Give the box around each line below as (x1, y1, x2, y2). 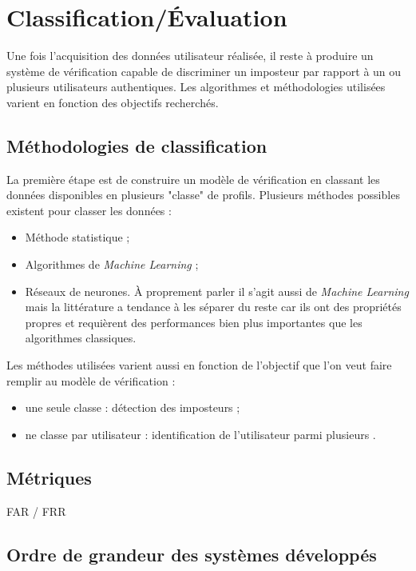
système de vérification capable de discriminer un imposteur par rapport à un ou (6, 62, 402, 79)
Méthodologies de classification (6, 133, 267, 158)
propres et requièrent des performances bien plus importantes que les (25, 313, 363, 330)
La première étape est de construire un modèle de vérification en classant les (6, 170, 380, 187)
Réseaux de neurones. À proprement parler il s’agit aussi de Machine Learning (25, 282, 409, 299)
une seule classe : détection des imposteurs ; (25, 399, 240, 416)
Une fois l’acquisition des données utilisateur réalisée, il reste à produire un (6, 47, 374, 64)
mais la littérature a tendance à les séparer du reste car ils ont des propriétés (25, 298, 402, 315)
